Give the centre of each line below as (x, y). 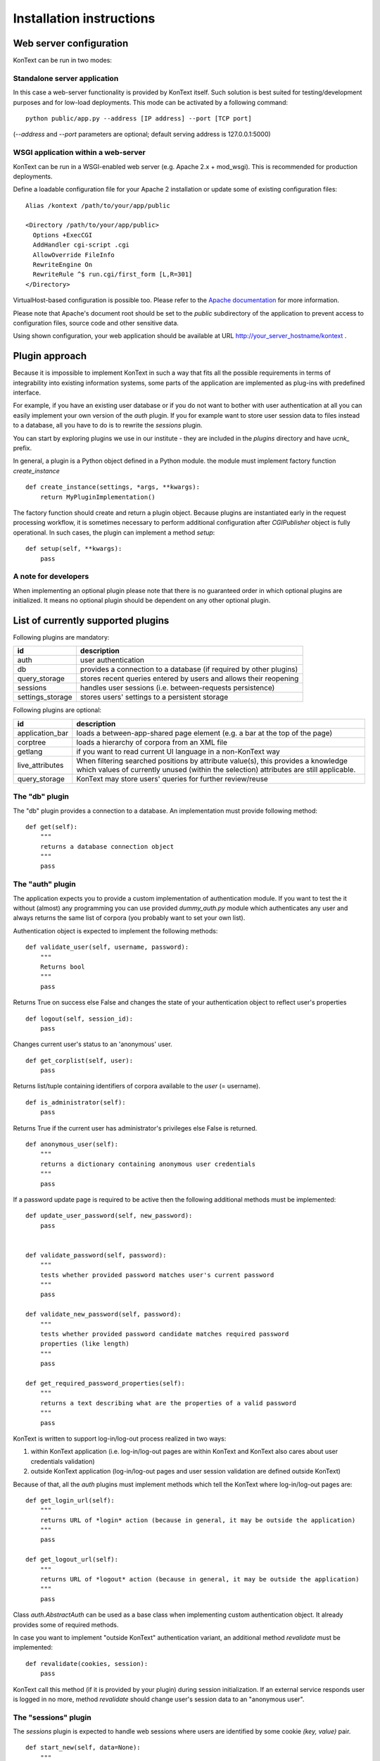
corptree (32, 742)
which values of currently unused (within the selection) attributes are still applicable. (216, 769)
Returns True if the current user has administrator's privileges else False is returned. (135, 1128)
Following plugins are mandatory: (61, 637)
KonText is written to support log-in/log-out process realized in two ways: (120, 1438)
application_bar (43, 733)
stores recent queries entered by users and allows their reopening (189, 678)
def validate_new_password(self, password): (104, 1314)
